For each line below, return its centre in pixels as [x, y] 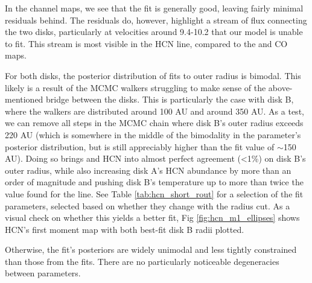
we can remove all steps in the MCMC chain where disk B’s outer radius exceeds [154, 123]
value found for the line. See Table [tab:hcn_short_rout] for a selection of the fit [154, 193]
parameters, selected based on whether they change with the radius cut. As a [148, 205]
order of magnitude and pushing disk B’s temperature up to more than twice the [154, 182]
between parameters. [43, 273]
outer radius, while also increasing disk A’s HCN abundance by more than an [148, 170]
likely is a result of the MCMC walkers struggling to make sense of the [135, 87]
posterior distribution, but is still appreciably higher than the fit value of [140, 146]
